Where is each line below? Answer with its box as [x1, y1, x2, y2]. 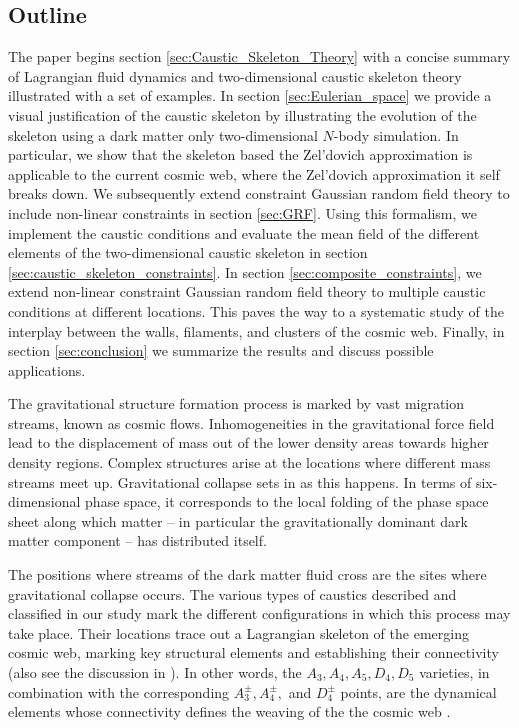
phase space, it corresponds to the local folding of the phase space [85, 491, 489, 512]
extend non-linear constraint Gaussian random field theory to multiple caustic [8, 281, 486, 302]
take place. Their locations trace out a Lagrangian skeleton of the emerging [8, 622, 469, 643]
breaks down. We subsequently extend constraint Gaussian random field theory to [8, 183, 510, 204]
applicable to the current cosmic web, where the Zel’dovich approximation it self [8, 163, 500, 184]
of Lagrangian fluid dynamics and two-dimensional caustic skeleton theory [8, 65, 462, 86]
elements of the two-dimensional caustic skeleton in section [8, 242, 368, 263]
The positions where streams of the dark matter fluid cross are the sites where [8, 564, 487, 585]
